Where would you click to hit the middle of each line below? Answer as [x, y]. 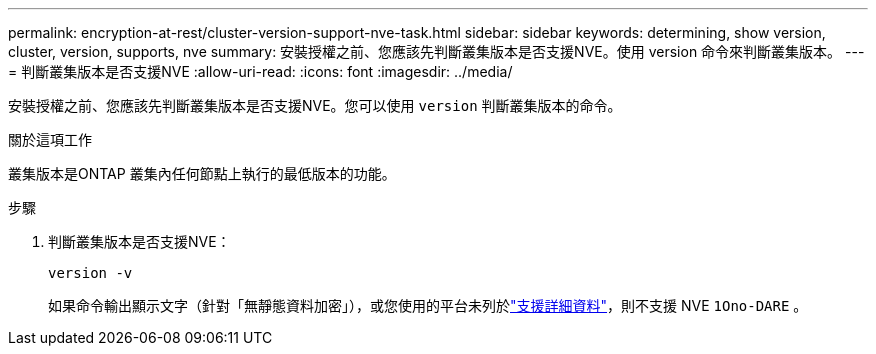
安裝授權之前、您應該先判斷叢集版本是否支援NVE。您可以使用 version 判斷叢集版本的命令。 [315, 105]
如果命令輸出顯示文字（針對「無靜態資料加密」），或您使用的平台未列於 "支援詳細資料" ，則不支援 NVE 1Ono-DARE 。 [428, 305]
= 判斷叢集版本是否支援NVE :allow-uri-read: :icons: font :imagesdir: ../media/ [260, 71]
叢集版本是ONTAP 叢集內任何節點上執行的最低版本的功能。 [202, 173]
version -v [90, 273]
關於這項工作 [50, 139]
